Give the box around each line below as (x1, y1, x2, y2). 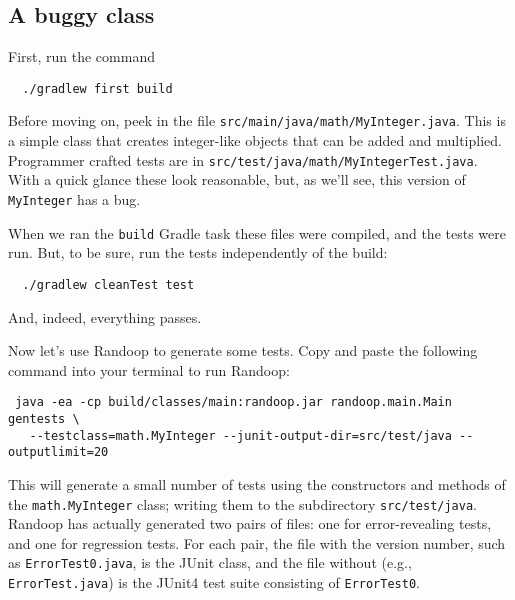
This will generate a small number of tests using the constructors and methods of (8, 473, 506, 494)
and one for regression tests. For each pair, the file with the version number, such (8, 532, 506, 553)
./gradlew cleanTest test (22, 277, 195, 292)
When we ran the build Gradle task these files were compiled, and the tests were (8, 222, 506, 243)
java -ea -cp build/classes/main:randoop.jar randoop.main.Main (15, 395, 452, 410)
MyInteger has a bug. (8, 188, 141, 209)
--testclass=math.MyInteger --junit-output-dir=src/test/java (29, 428, 452, 443)
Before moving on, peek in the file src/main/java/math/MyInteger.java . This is (8, 110, 506, 131)
